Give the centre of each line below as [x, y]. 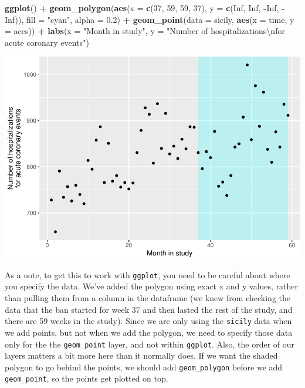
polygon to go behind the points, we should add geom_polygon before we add [144, 367]
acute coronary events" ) [47, 42]
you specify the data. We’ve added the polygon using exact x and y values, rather [152, 286]
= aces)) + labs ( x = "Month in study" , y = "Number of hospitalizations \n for [145, 31]
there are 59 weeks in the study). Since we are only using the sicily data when [148, 321]
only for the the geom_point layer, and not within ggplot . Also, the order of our [150, 344]
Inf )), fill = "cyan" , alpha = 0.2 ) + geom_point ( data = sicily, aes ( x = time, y [150, 19]
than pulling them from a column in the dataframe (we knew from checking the [148, 298]
